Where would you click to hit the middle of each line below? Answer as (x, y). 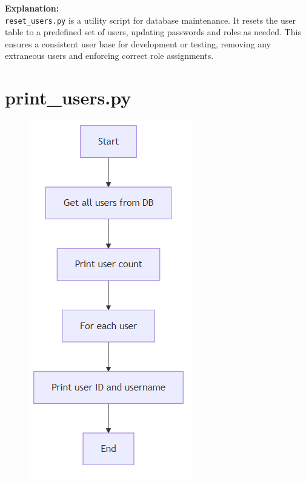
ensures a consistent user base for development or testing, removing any (138, 43)
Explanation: (32, 8)
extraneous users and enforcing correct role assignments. (109, 56)
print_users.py (68, 97)
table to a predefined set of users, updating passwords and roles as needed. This (153, 32)
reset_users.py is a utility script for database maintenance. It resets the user (150, 20)
